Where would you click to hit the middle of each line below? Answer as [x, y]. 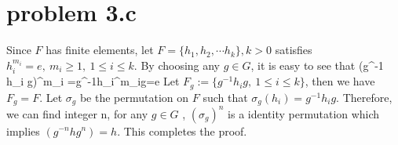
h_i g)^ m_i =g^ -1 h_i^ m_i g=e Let [93, 81]
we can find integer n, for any [77, 113]
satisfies [294, 50]
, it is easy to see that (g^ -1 [317, 65]
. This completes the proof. [182, 130]
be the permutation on [134, 97]
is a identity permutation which [304, 113]
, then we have [340, 81]
